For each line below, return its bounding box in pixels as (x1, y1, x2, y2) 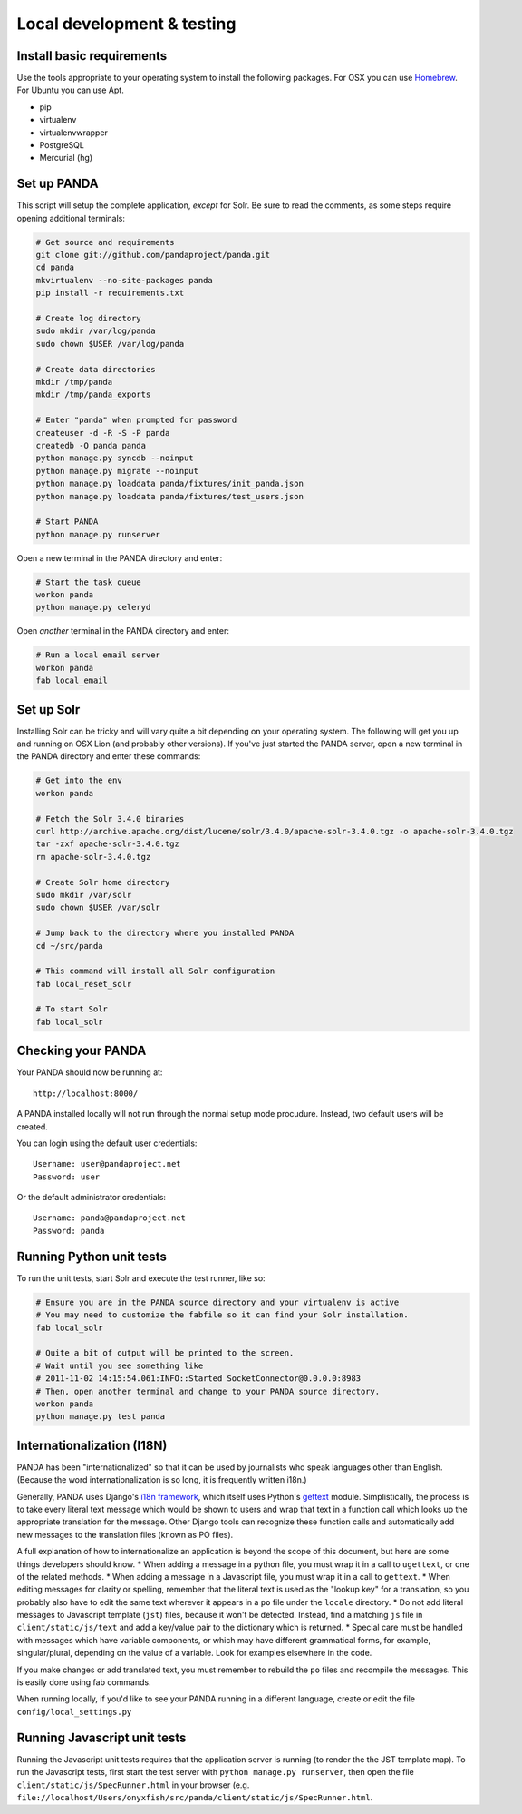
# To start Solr (35, 1004, 109, 1014)
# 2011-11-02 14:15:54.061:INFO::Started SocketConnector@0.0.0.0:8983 (35, 1374, 362, 1384)
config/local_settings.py (16, 1707, 132, 1717)
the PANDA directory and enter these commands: (16, 751, 201, 762)
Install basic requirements (16, 48, 168, 64)
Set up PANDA (16, 176, 99, 192)
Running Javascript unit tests (16, 1730, 187, 1745)
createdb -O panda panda (35, 440, 147, 450)
